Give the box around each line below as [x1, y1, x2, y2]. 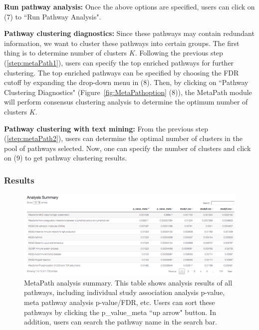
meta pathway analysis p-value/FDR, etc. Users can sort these [24, 297, 215, 307]
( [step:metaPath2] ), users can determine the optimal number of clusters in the [4, 133, 243, 143]
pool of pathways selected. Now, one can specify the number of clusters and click [4, 142, 251, 153]
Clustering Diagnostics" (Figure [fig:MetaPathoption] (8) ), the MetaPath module [4, 86, 252, 97]
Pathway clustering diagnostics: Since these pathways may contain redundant [4, 28, 255, 38]
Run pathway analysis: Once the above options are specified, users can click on [4, 1, 255, 11]
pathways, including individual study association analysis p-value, [24, 287, 225, 297]
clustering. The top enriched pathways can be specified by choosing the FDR [4, 67, 239, 77]
